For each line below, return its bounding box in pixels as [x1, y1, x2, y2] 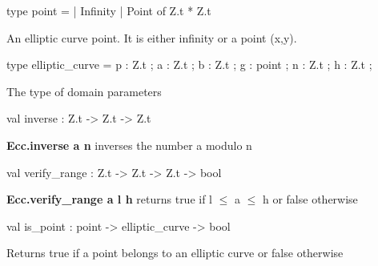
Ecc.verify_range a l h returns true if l [6, 191, 213, 208]
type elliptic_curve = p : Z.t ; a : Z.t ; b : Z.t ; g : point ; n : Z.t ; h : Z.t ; [6, 56, 372, 73]
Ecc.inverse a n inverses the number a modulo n [6, 136, 252, 153]
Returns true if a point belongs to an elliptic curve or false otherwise [6, 244, 344, 261]
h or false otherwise [262, 191, 358, 208]
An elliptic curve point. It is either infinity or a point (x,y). [6, 29, 297, 46]
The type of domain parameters [6, 83, 162, 99]
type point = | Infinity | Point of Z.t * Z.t [6, 2, 211, 18]
